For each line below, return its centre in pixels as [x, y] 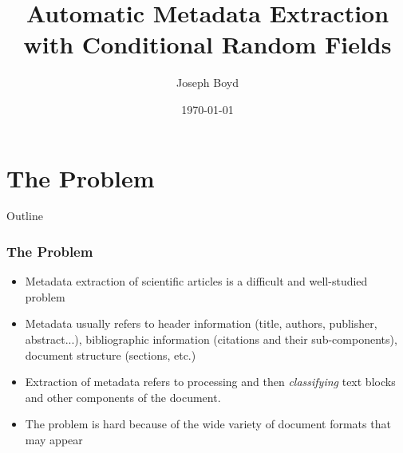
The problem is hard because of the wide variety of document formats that [208, 424]
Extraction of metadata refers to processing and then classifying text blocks [210, 382]
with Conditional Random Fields [207, 44]
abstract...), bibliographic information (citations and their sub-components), [211, 339]
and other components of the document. [123, 397]
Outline [25, 216]
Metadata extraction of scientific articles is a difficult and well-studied [196, 281]
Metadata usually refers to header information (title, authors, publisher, [201, 323]
